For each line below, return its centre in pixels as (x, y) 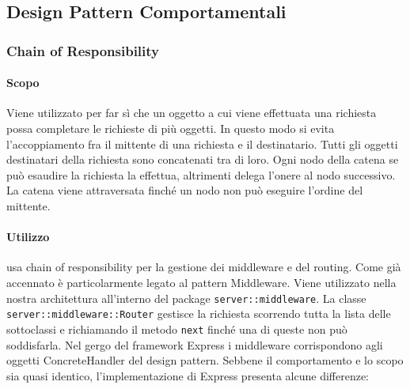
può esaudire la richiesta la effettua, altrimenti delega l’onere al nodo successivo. (201, 174)
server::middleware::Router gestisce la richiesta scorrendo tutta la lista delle (199, 313)
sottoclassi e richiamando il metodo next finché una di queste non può (177, 329)
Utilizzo (28, 237)
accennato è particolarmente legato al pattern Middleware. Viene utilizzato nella (201, 282)
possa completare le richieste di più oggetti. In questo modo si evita (171, 128)
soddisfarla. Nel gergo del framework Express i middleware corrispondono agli (195, 344)
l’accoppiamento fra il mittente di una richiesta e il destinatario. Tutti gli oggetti (202, 144)
